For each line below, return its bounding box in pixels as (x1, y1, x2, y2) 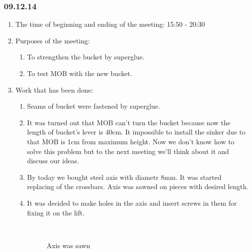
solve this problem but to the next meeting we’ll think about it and (27, 146, 229, 156)
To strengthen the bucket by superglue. (27, 52, 145, 62)
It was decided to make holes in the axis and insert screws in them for (27, 197, 237, 208)
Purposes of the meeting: (15, 35, 90, 45)
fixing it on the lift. (27, 207, 85, 217)
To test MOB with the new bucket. (27, 68, 132, 78)
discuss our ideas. (27, 155, 79, 166)
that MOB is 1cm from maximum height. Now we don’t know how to (27, 136, 234, 146)
